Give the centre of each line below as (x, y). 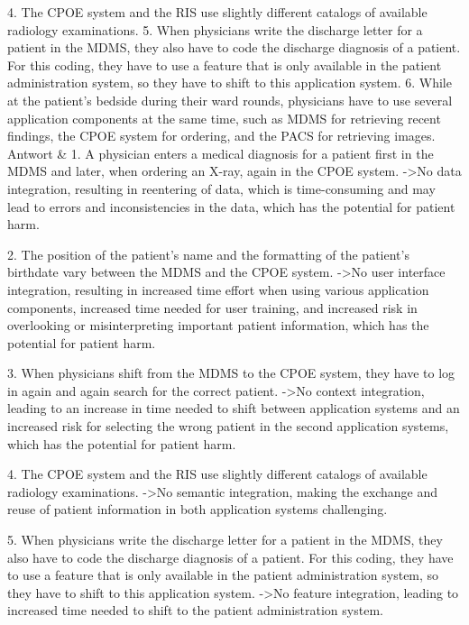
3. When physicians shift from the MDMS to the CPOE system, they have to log (231, 373)
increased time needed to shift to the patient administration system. (195, 610)
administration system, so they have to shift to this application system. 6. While (230, 83)
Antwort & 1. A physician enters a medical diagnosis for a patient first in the (221, 153)
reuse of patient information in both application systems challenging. (198, 509)
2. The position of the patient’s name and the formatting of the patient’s (208, 254)
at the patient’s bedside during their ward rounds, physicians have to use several (230, 100)
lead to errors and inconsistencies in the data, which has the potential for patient (231, 206)
